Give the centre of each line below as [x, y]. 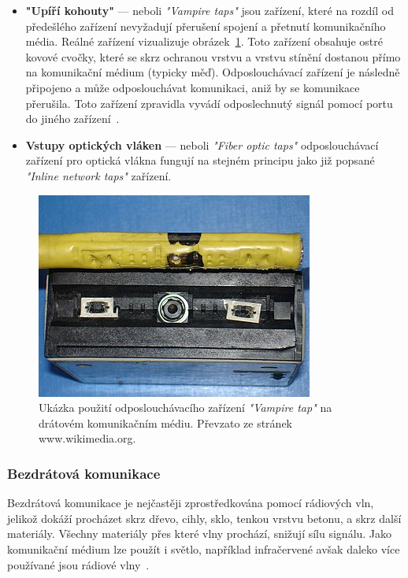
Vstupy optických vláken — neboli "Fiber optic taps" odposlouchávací [202, 144]
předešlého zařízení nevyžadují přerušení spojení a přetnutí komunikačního [206, 26]
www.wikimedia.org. [87, 438]
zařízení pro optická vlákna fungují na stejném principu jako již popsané [200, 160]
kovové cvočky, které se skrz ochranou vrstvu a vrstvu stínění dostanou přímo [213, 56]
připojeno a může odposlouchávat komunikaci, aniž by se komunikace [193, 87]
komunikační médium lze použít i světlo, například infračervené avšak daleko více [204, 548]
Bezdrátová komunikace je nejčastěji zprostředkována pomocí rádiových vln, [191, 503]
